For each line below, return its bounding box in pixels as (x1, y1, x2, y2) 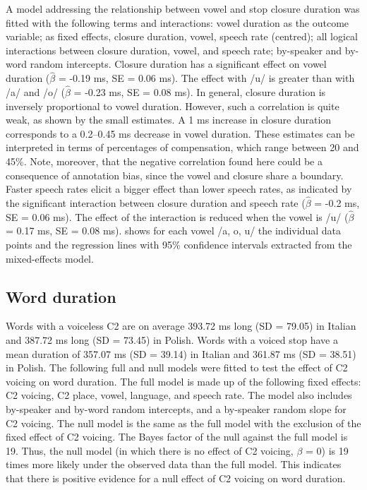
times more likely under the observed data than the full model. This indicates (6, 457, 342, 472)
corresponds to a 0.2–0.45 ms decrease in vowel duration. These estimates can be (6, 126, 355, 141)
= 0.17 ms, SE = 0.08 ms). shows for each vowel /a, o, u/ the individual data (6, 223, 341, 238)
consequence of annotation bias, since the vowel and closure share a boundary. (6, 167, 344, 182)
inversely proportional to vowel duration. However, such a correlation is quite (6, 98, 339, 113)
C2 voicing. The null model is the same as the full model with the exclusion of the (6, 415, 361, 430)
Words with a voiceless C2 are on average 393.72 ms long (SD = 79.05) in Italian (6, 318, 356, 333)
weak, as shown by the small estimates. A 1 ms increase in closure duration (6, 112, 332, 127)
